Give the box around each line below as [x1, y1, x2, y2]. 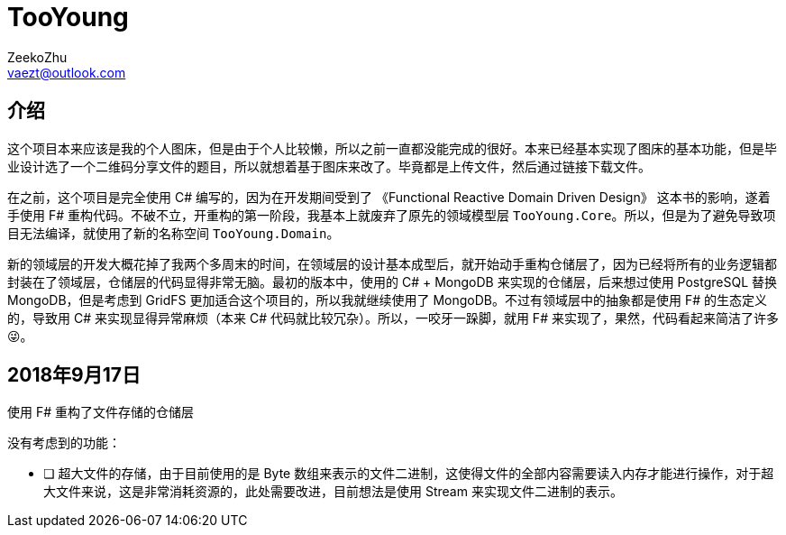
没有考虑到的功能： [7, 435, 121, 451]
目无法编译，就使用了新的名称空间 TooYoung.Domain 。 [7, 225, 340, 241]
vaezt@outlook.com [7, 64, 126, 80]
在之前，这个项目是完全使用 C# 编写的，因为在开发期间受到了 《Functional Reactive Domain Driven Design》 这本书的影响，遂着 [7, 189, 771, 205]
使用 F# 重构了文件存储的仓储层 [7, 404, 195, 420]
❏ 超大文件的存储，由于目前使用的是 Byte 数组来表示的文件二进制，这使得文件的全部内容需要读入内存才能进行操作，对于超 [43, 466, 774, 482]
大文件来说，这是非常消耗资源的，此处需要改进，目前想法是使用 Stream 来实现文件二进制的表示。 [43, 484, 623, 500]
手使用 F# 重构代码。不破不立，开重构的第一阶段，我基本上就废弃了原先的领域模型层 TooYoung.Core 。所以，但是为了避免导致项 [7, 207, 776, 223]
